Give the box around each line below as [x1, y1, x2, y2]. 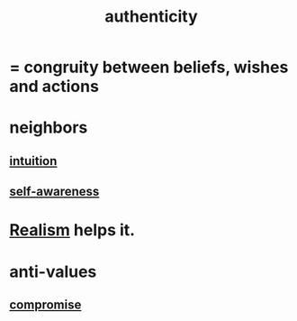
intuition [9, 153, 58, 169]
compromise [9, 297, 82, 312]
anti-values [9, 261, 97, 281]
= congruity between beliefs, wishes [9, 57, 289, 78]
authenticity [104, 6, 198, 27]
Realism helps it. [9, 220, 136, 241]
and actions [9, 77, 99, 96]
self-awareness [9, 184, 100, 199]
